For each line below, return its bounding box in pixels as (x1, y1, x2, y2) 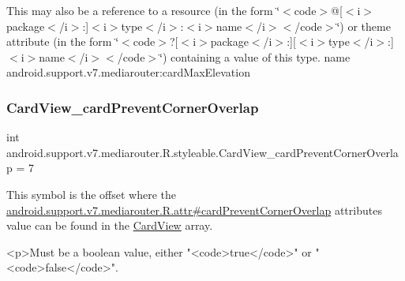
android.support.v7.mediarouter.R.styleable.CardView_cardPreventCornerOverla (6, 144, 399, 160)
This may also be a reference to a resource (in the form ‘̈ (6, 2, 280, 18)
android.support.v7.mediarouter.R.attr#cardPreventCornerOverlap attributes (6, 201, 382, 218)
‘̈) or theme (336, 17, 391, 34)
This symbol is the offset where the (6, 185, 176, 202)
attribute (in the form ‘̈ (6, 33, 119, 50)
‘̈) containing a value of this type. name (159, 48, 351, 65)
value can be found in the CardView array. (6, 217, 213, 234)
